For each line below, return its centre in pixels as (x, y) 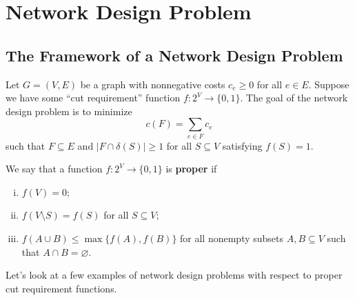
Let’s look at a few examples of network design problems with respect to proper (174, 275)
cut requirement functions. (61, 288)
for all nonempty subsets (232, 238)
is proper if (191, 169)
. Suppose (329, 84)
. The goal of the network (294, 98)
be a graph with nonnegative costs (153, 84)
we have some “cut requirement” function (93, 98)
